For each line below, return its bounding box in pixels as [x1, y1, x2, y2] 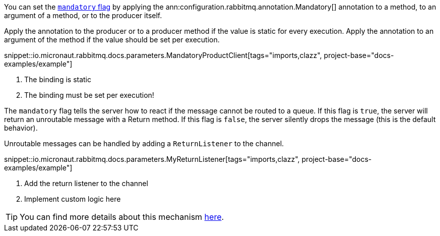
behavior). [4, 124, 38, 132]
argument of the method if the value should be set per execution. [4, 35, 220, 44]
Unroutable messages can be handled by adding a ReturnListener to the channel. [4, 139, 284, 148]
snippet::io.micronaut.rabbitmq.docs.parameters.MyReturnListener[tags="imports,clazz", [4, 155, 300, 163]
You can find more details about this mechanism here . [20, 212, 224, 222]
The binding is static [24, 75, 91, 84]
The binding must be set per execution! [24, 91, 154, 99]
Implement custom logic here [24, 195, 121, 203]
